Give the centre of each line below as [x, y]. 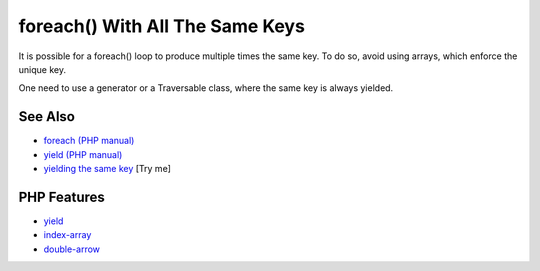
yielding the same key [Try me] [107, 169]
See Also [46, 116]
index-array [67, 235]
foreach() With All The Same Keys [161, 26]
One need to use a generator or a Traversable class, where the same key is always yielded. [206, 88]
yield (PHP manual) [83, 154]
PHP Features [61, 196]
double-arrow [71, 249]
